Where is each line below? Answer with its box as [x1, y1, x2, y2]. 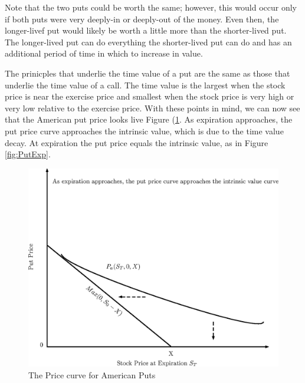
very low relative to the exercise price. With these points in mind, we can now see [5, 101, 300, 114]
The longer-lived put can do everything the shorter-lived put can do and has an [5, 35, 292, 48]
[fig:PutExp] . [5, 148, 51, 160]
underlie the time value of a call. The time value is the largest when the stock [5, 78, 286, 91]
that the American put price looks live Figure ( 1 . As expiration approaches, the [5, 113, 293, 126]
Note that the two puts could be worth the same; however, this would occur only [5, 1, 297, 13]
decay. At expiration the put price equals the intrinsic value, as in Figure [5, 136, 268, 148]
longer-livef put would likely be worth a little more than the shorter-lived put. [5, 24, 287, 37]
